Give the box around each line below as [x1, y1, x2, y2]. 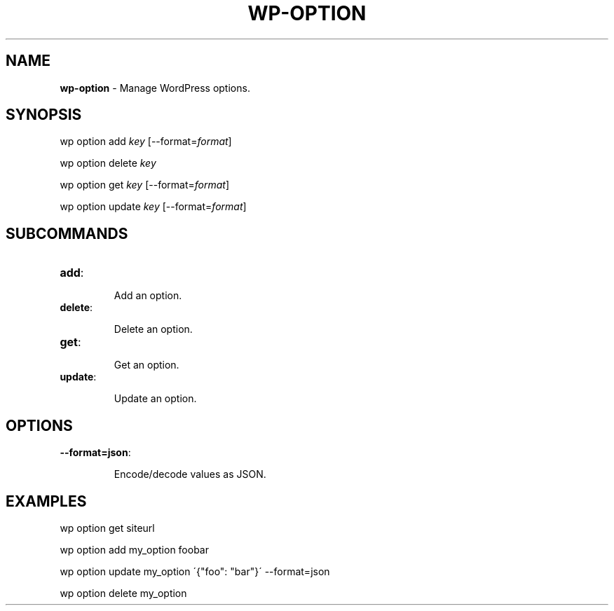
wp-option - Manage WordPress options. [60, 81, 250, 94]
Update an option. [114, 392, 197, 405]
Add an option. [114, 289, 182, 302]
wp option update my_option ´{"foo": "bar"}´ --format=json [60, 565, 330, 577]
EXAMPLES [6, 492, 87, 510]
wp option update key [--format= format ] [60, 200, 247, 213]
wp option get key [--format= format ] [60, 179, 230, 191]
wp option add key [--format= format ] [60, 135, 232, 148]
